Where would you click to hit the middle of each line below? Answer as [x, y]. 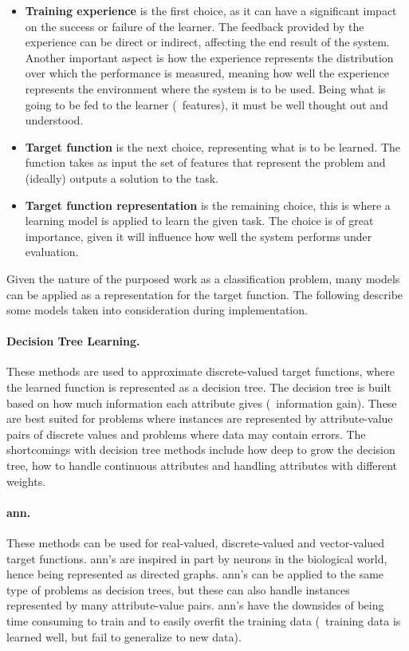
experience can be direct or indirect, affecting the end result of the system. [207, 42]
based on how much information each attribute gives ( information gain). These [202, 402]
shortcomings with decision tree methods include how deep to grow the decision [201, 450]
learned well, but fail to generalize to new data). [124, 636]
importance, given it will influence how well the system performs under [199, 236]
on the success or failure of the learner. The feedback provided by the [195, 26]
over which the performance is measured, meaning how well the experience [207, 73]
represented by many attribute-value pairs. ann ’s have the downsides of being [195, 605]
